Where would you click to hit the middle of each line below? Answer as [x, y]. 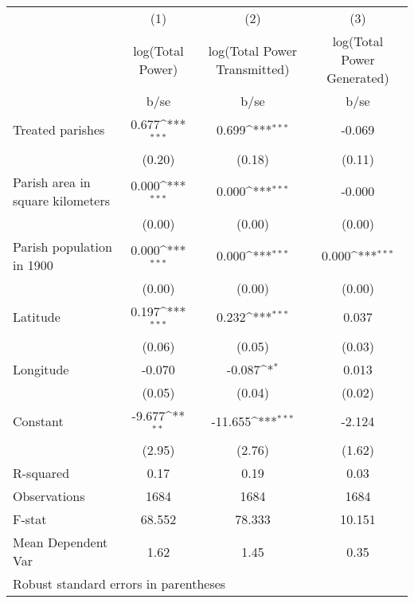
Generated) [358, 78]
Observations [49, 496]
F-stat [30, 519]
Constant [38, 421]
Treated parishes [59, 130]
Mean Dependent [61, 542]
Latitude [37, 317]
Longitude [41, 369]
